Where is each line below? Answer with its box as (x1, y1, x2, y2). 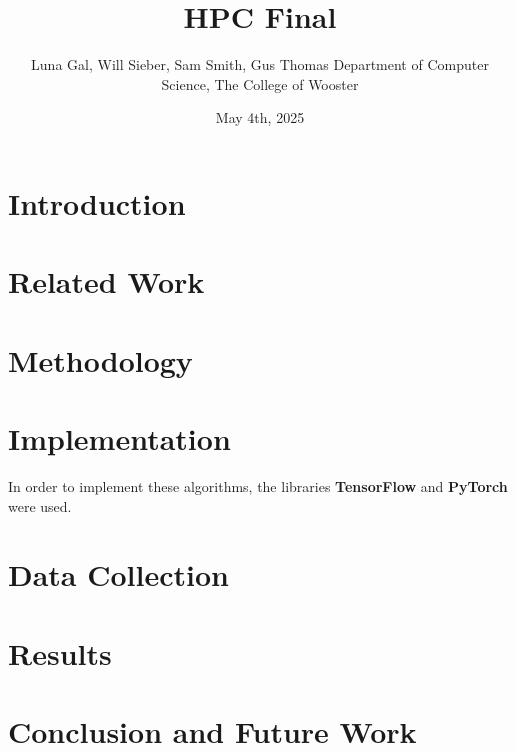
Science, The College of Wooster (161, 73, 359, 94)
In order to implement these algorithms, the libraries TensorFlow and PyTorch (8, 475, 508, 496)
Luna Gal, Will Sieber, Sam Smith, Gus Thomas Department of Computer (31, 54, 489, 75)
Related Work (8, 261, 205, 302)
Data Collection (8, 554, 229, 595)
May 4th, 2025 (215, 107, 305, 128)
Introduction (8, 182, 186, 223)
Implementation (8, 418, 231, 459)
